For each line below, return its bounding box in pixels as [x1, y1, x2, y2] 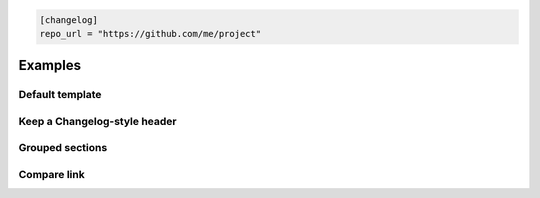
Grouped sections [18, 141, 108, 155]
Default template [18, 88, 102, 102]
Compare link [18, 168, 85, 182]
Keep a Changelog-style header [18, 114, 177, 128]
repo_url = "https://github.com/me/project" [39, 28, 262, 39]
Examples [18, 57, 82, 74]
